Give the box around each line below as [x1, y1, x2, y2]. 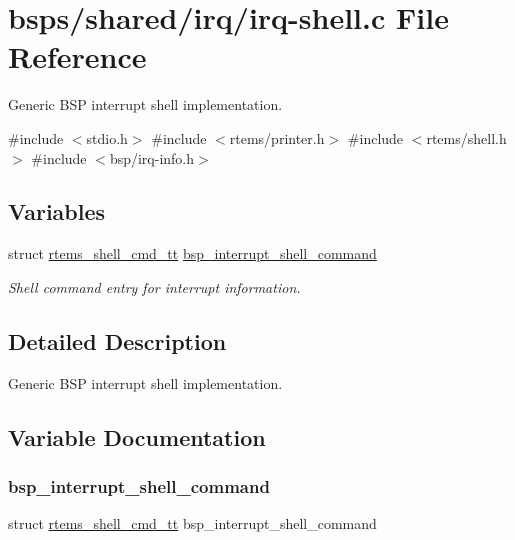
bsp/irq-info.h [109, 147, 195, 168]
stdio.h [86, 127, 128, 148]
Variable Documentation [8, 421, 266, 452]
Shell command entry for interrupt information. [8, 276, 301, 297]
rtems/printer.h [229, 127, 325, 148]
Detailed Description [8, 325, 227, 356]
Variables [8, 196, 106, 227]
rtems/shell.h [426, 127, 507, 148]
